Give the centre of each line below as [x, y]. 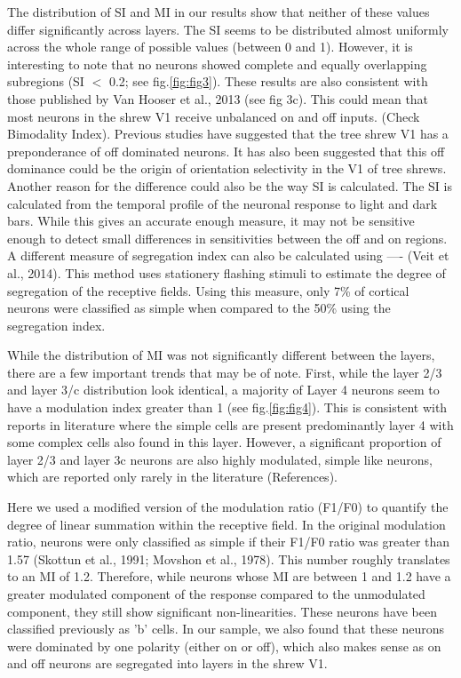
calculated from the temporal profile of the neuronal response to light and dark [223, 203]
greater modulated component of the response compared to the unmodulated [216, 594]
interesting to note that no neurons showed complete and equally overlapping [217, 64]
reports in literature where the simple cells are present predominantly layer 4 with [230, 424]
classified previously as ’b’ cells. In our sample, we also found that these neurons [226, 629]
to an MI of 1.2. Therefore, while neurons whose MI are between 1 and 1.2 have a [229, 576]
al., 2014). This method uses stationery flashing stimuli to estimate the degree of [227, 272]
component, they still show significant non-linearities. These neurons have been [222, 611]
